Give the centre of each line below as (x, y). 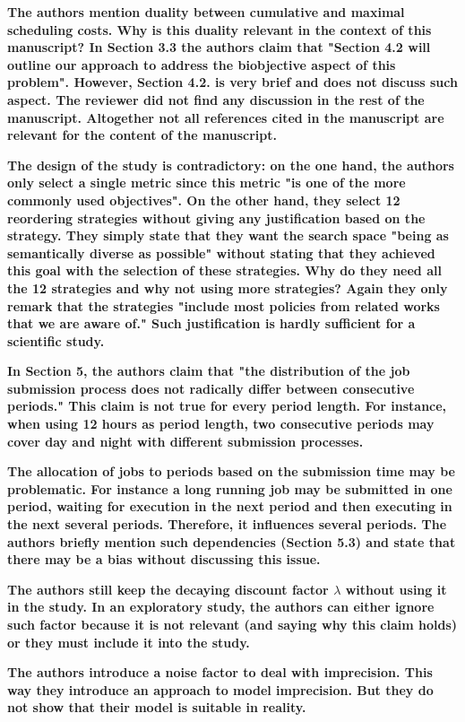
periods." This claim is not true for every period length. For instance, (227, 406)
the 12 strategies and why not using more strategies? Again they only (228, 287)
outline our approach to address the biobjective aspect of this (202, 64)
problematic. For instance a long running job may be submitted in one (230, 488)
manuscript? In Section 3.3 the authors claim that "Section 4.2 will (219, 47)
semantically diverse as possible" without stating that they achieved (221, 252)
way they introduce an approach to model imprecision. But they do (220, 689)
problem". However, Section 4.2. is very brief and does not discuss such (232, 82)
